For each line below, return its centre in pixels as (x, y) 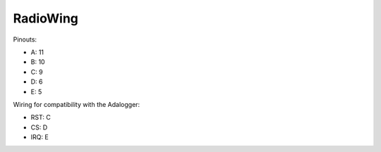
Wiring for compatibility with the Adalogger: (77, 104)
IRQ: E (40, 137)
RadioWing (46, 18)
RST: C (41, 118)
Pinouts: (25, 39)
